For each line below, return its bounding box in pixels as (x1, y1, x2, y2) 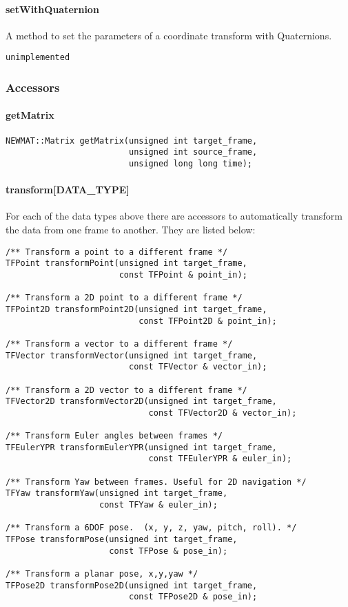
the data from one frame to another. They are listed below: (6, 222, 256, 237)
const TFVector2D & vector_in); (148, 407, 297, 418)
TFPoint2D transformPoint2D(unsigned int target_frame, (6, 304, 267, 314)
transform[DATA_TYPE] (6, 182, 130, 197)
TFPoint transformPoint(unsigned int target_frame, (6, 258, 247, 269)
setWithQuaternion (6, 1, 99, 16)
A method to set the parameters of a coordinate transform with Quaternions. (6, 28, 332, 42)
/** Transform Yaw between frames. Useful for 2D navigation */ (6, 476, 307, 487)
